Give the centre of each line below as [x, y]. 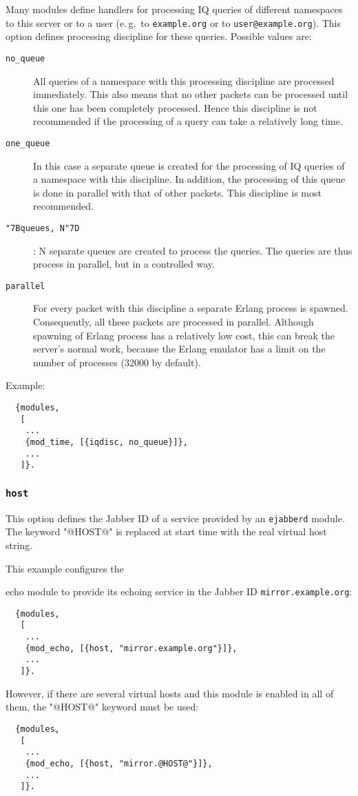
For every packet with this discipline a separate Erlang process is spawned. [191, 308]
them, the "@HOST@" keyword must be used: [102, 707]
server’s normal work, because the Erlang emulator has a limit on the [179, 349]
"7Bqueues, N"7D [43, 228]
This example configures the [65, 568]
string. [19, 545]
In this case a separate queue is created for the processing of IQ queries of [189, 165]
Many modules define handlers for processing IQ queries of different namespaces [174, 9]
